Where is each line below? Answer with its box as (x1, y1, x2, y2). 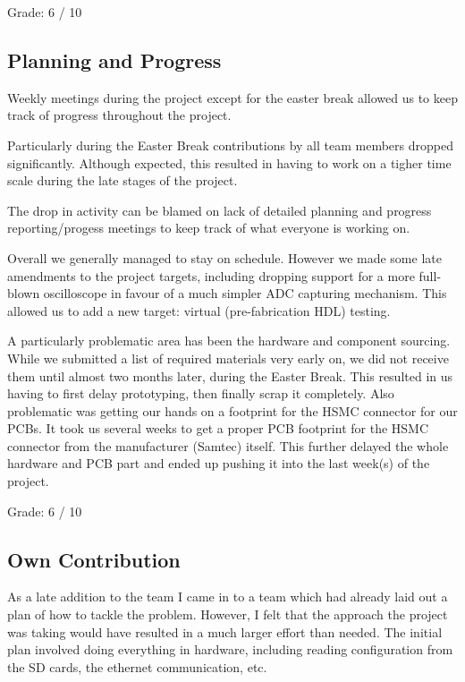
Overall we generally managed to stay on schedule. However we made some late (7, 248, 442, 267)
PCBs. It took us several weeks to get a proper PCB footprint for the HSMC (7, 419, 429, 438)
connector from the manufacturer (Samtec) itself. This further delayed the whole (7, 436, 449, 455)
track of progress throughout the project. (7, 106, 232, 124)
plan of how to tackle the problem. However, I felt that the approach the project (7, 605, 448, 624)
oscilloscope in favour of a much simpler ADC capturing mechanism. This (43, 284, 447, 303)
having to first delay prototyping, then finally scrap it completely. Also (7, 384, 394, 403)
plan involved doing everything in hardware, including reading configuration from (7, 640, 453, 659)
